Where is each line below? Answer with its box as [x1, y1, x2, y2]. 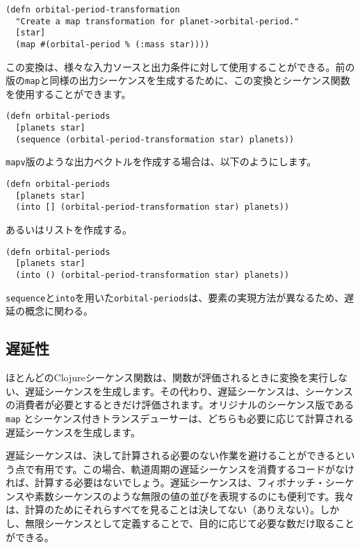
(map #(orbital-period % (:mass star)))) [15, 39, 210, 49]
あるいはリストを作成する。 [6, 222, 132, 237]
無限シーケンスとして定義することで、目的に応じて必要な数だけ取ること [24, 516, 354, 531]
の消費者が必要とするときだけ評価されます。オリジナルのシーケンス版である [6, 397, 354, 412]
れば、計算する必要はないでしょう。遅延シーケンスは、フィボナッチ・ [6, 475, 325, 490]
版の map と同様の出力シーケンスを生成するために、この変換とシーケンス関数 [6, 73, 350, 88]
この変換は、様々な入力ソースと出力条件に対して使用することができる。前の [6, 59, 355, 74]
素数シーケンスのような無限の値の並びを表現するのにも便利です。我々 [34, 488, 354, 503]
